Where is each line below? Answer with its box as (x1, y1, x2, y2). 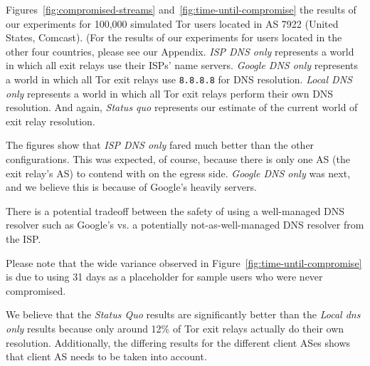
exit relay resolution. (6, 113, 95, 128)
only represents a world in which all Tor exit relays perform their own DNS (6, 85, 334, 100)
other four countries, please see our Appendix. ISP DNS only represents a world (6, 43, 354, 58)
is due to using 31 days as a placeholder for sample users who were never (6, 269, 323, 284)
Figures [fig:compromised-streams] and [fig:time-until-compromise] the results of (6, 2, 356, 16)
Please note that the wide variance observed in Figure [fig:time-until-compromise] (6, 255, 362, 270)
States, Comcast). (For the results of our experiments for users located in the (6, 30, 342, 45)
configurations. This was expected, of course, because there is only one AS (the (6, 152, 350, 166)
